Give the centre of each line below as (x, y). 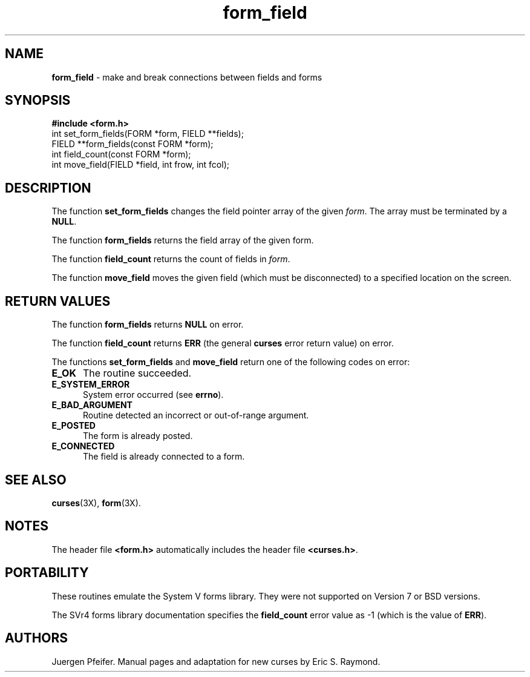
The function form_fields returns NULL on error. (148, 325)
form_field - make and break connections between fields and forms (187, 77)
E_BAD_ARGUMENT (92, 405)
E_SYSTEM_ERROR (91, 385)
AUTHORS (37, 638)
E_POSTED (74, 426)
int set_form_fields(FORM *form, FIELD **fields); (148, 134)
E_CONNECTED (83, 446)
